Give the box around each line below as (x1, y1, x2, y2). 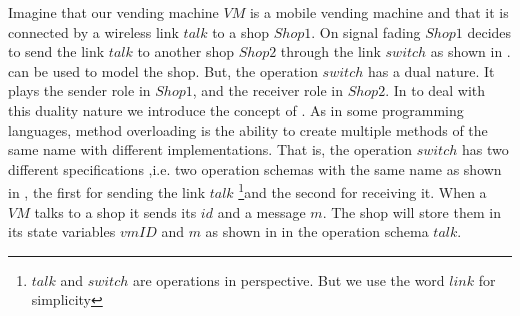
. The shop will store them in (322, 201, 501, 222)
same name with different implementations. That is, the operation (8, 139, 412, 160)
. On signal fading (311, 21, 421, 42)
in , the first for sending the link (8, 182, 206, 202)
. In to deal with (385, 80, 486, 101)
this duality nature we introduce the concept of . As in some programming (8, 99, 464, 120)
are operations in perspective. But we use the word (132, 269, 445, 290)
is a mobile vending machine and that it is (249, 2, 509, 22)
